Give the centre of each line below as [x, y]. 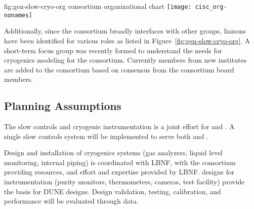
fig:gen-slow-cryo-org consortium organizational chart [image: [98, 6]
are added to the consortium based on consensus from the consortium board [119, 69]
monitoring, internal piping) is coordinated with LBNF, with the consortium [120, 162]
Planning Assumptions [63, 106]
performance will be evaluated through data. [71, 201]
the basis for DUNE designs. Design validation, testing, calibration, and [113, 191]
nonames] [18, 15]
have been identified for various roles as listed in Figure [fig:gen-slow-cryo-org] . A [127, 40]
